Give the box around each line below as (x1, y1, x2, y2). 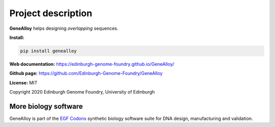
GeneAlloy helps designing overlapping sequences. (9, 25, 119, 31)
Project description (9, 8, 93, 19)
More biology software (9, 102, 84, 111)
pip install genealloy (20, 48, 77, 54)
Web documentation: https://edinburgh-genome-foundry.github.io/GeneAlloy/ (9, 61, 174, 67)
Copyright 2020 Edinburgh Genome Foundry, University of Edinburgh (9, 89, 155, 95)
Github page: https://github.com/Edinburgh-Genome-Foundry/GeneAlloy (9, 70, 163, 76)
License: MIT (9, 79, 38, 86)
